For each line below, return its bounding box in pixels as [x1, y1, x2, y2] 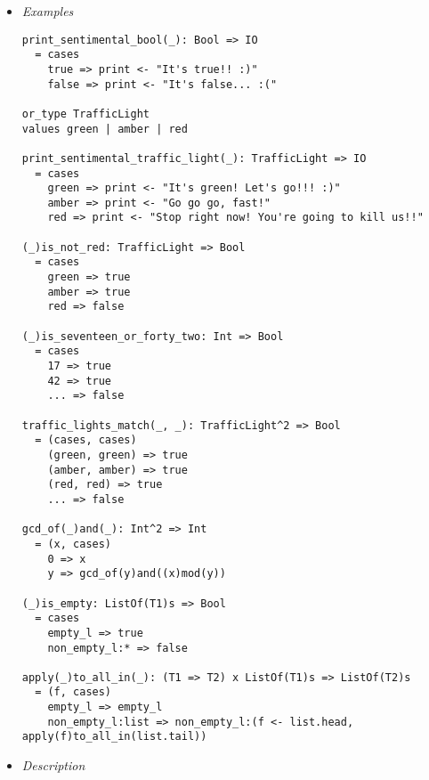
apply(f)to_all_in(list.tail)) [21, 730, 207, 743]
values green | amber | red [21, 122, 188, 135]
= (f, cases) [35, 686, 112, 699]
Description [21, 756, 85, 775]
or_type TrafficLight [21, 107, 150, 120]
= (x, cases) [35, 537, 112, 550]
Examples [21, 2, 74, 20]
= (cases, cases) [35, 434, 137, 447]
